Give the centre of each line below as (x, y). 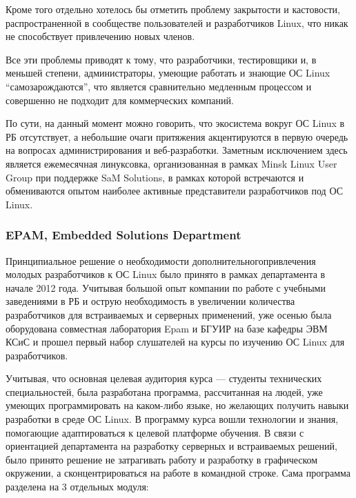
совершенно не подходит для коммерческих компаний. (120, 100)
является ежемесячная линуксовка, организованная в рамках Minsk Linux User (171, 163)
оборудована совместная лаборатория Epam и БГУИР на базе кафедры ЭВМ (167, 328)
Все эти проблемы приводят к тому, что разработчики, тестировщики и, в (161, 59)
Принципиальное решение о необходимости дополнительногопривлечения (161, 260)
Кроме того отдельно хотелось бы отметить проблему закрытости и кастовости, (173, 9)
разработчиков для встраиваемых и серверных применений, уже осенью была (169, 314)
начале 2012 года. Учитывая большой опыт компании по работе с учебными (166, 287)
